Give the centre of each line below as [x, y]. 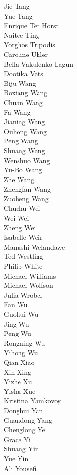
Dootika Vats [24, 73]
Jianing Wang [25, 122]
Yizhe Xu [18, 381]
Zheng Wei [20, 227]
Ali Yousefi [20, 468]
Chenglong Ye [25, 430]
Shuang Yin [21, 449]
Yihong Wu [21, 352]
